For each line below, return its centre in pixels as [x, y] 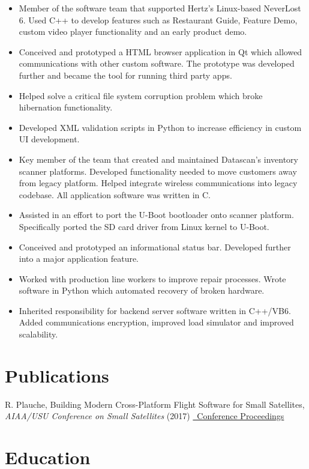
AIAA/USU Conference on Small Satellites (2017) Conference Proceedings [145, 416]
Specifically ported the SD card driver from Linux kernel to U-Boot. [144, 226]
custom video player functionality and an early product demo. [133, 32]
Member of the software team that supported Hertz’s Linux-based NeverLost [160, 8]
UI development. [49, 139]
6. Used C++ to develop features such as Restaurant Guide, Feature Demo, [158, 20]
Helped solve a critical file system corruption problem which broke [141, 95]
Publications [57, 375]
